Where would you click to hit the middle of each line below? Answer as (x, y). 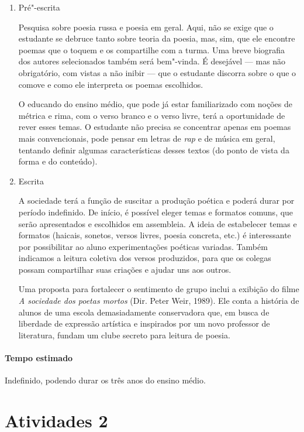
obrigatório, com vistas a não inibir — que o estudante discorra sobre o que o (157, 72)
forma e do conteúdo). (58, 161)
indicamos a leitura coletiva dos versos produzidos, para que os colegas (145, 258)
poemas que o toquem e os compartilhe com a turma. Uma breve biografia (152, 49)
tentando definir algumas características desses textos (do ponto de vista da (154, 150)
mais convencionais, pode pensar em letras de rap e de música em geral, (147, 138)
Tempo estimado (39, 358)
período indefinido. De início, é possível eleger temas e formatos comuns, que (156, 212)
